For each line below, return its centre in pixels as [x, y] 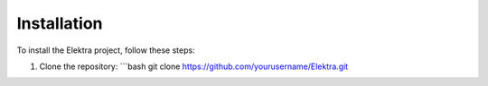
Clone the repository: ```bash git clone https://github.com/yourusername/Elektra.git [194, 66]
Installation [60, 23]
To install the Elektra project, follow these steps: [106, 50]
